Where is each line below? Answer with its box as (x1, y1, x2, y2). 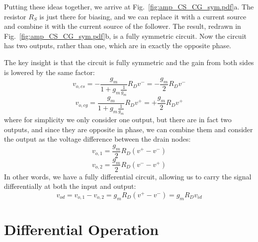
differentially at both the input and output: (4, 181, 136, 191)
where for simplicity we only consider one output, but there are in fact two (4, 114, 232, 125)
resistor (4, 11, 26, 21)
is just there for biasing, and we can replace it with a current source (39, 11, 247, 21)
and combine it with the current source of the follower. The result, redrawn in (4, 21, 241, 31)
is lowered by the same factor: (4, 67, 95, 77)
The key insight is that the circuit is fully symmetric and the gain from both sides (4, 57, 254, 67)
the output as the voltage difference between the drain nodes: (4, 134, 191, 144)
